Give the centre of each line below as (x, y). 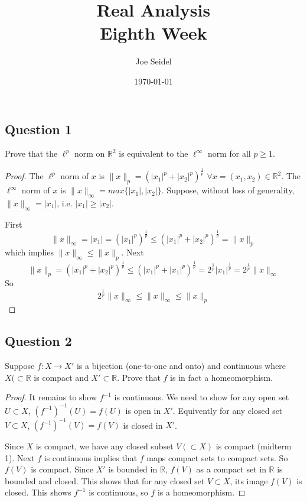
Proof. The (24, 176)
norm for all (229, 153)
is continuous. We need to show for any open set (202, 397)
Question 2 (38, 341)
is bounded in (133, 469)
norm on (89, 153)
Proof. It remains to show (51, 397)
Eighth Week (153, 33)
